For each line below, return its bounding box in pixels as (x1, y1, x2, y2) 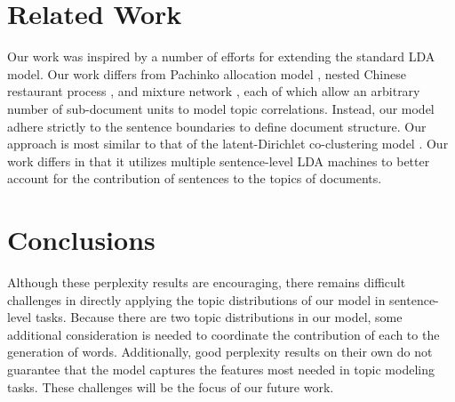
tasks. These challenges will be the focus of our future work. (7, 377, 334, 396)
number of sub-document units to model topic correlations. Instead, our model (7, 99, 435, 117)
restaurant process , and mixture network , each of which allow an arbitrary (7, 82, 420, 100)
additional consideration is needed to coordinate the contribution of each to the (7, 325, 440, 343)
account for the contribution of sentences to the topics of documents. (7, 169, 382, 188)
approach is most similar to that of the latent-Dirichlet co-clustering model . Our (7, 134, 449, 153)
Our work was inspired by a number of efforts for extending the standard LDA (7, 47, 435, 66)
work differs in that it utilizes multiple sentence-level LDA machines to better (7, 151, 430, 170)
